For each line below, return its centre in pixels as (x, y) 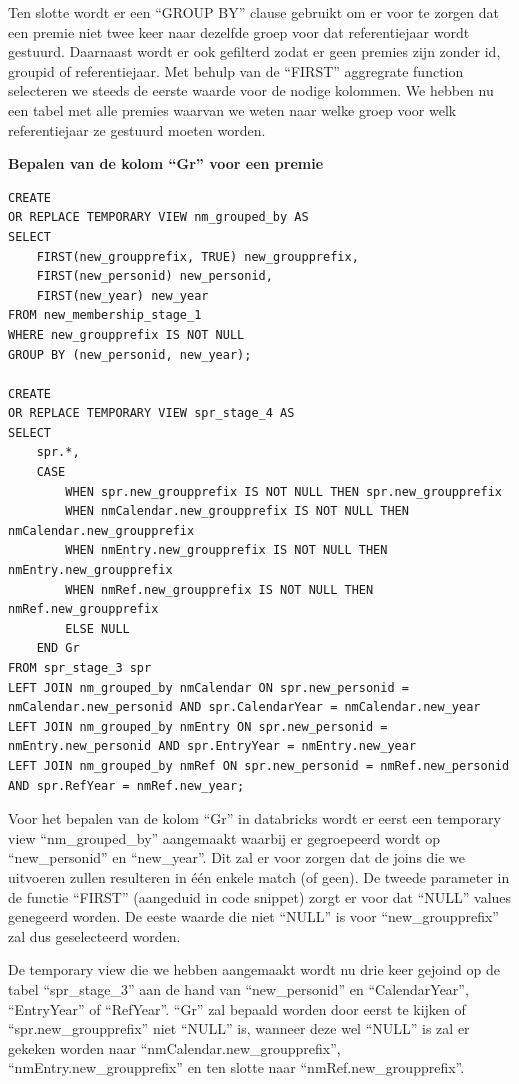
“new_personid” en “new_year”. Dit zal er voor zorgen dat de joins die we (237, 857)
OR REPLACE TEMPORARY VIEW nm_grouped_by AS (158, 217)
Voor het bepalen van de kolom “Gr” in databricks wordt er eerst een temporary (254, 818)
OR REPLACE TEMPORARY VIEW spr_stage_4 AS (151, 413)
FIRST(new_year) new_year (122, 295)
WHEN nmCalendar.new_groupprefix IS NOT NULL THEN (237, 511)
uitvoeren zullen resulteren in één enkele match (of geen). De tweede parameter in (259, 876)
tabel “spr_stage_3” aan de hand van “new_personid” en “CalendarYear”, (238, 988)
